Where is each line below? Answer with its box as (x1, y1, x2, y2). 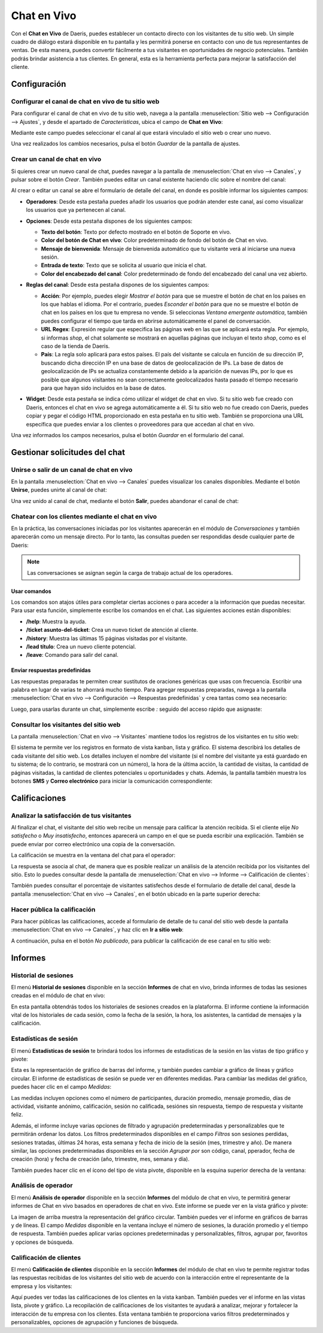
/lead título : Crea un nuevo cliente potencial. (26, 643, 136, 650)
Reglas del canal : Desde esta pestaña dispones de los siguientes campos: (26, 281, 209, 289)
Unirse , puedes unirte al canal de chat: (11, 486, 107, 493)
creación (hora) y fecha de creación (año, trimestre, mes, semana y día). (11, 1156, 190, 1163)
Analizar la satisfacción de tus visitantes (11, 811, 132, 820)
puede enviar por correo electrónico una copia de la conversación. (11, 840, 176, 847)
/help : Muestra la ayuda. (26, 617, 87, 625)
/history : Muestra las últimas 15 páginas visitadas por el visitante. (26, 635, 188, 642)
